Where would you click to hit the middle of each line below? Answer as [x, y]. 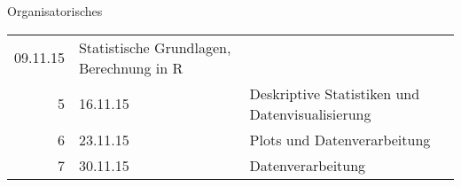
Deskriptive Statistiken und [335, 93]
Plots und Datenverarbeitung [340, 139]
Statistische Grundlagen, [155, 47]
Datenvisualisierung [310, 113]
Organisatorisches [55, 11]
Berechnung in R [131, 67]
